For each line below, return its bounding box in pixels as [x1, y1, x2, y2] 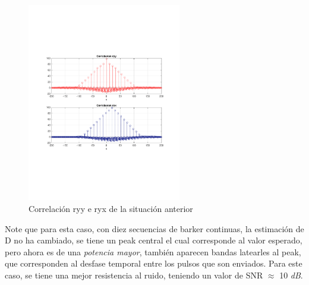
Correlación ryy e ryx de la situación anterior [29, 202, 193, 214]
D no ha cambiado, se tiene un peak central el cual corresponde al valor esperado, [5, 234, 302, 246]
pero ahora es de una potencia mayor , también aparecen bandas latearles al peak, [5, 245, 301, 258]
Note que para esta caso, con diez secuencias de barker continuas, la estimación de [5, 222, 304, 235]
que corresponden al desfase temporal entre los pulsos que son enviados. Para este [5, 257, 302, 270]
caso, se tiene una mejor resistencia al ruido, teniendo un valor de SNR [5, 268, 263, 281]
